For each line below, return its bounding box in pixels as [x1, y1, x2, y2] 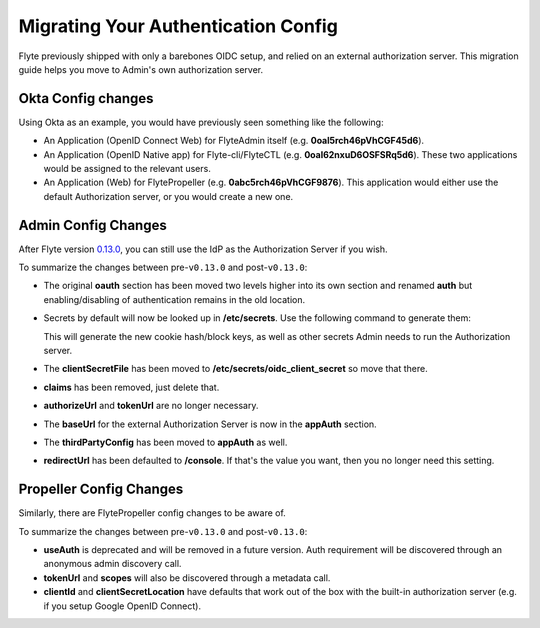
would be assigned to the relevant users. [43, 163, 212, 175]
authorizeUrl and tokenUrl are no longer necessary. [43, 400, 259, 412]
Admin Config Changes [18, 216, 167, 234]
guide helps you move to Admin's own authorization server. [18, 63, 264, 75]
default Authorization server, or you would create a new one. [43, 190, 294, 202]
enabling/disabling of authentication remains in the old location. [43, 293, 306, 305]
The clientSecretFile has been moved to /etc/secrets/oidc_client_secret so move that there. [43, 363, 429, 375]
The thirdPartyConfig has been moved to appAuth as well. [43, 436, 288, 448]
